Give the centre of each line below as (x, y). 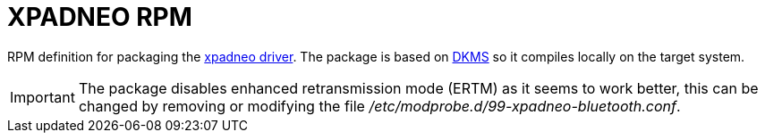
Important (42, 97)
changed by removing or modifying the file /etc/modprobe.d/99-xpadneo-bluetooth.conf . (379, 106)
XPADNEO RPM (100, 17)
